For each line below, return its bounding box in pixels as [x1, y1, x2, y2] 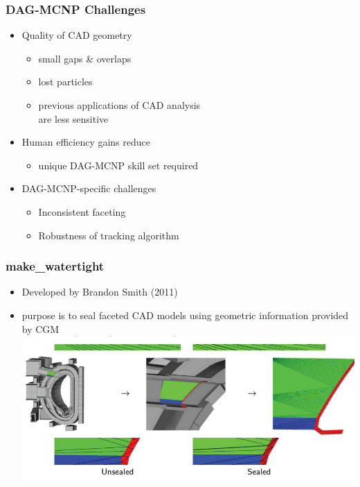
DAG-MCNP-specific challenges [21, 181, 156, 196]
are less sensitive [38, 111, 109, 126]
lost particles [38, 74, 93, 89]
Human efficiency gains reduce [21, 135, 151, 149]
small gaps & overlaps [38, 51, 132, 65]
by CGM [21, 321, 60, 336]
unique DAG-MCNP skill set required [38, 157, 199, 172]
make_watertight [6, 257, 105, 275]
